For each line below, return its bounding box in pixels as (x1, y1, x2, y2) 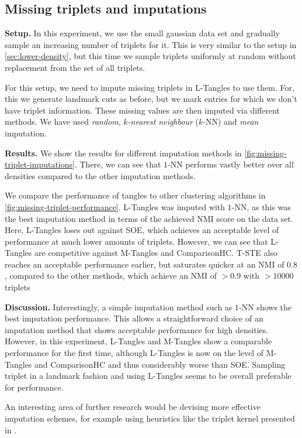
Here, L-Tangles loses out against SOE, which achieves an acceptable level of (5, 224, 279, 236)
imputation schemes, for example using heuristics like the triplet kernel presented (5, 412, 295, 425)
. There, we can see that (74, 158, 161, 170)
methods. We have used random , (5, 115, 121, 128)
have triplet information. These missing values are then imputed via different (5, 104, 280, 116)
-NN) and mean (203, 115, 259, 128)
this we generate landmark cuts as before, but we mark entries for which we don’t (5, 93, 297, 105)
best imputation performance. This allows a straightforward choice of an (5, 312, 263, 324)
